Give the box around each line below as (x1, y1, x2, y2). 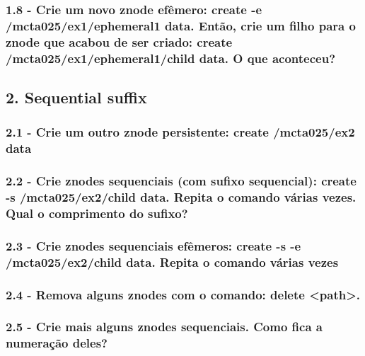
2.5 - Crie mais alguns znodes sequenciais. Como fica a (6, 318, 323, 335)
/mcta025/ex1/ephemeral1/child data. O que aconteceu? (6, 49, 336, 67)
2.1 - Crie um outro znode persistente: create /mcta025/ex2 (6, 123, 355, 141)
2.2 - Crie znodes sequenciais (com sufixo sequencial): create (6, 172, 357, 190)
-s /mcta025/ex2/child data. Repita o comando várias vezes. (6, 188, 357, 205)
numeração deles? (6, 334, 108, 352)
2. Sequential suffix (6, 86, 147, 108)
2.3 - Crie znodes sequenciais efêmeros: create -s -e (6, 236, 301, 254)
